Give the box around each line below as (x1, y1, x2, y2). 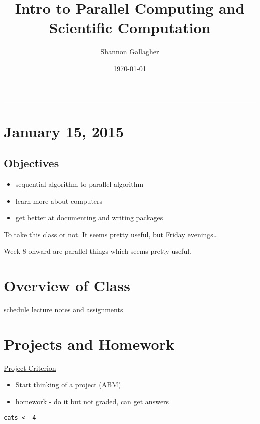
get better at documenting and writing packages (15, 212, 163, 223)
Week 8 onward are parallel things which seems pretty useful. (4, 246, 191, 256)
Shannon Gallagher (100, 46, 159, 57)
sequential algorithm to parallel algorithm (15, 179, 144, 189)
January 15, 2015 (4, 121, 124, 141)
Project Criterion (4, 362, 56, 373)
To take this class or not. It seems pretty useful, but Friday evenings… (4, 229, 218, 239)
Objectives (4, 155, 59, 171)
